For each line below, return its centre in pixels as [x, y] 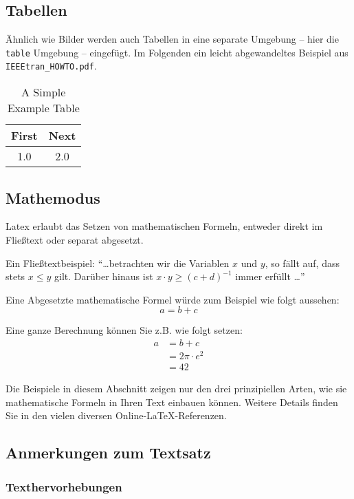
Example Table [43, 108]
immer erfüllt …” [270, 276]
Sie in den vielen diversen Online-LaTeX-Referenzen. [116, 415]
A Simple [43, 92]
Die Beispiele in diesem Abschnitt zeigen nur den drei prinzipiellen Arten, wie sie [176, 389]
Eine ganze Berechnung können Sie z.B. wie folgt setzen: [124, 330]
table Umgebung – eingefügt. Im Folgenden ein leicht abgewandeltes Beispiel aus [177, 52]
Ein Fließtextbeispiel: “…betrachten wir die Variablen [118, 263]
